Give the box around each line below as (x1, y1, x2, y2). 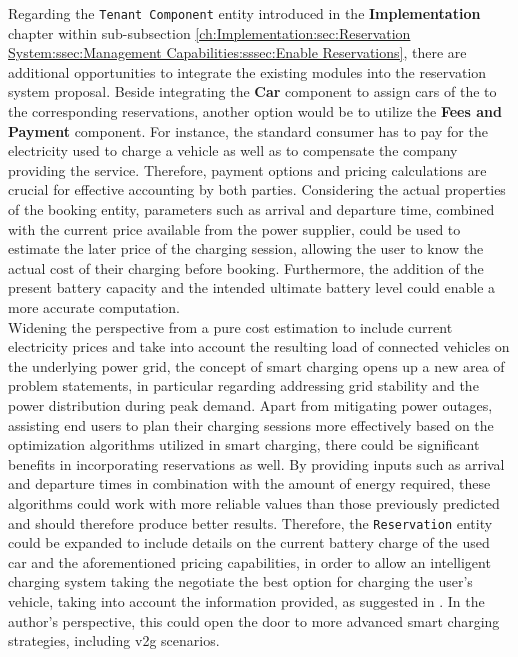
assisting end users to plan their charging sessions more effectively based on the (8, 414, 494, 435)
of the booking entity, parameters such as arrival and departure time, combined (8, 199, 495, 219)
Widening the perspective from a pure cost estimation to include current (8, 316, 453, 337)
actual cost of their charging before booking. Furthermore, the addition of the (8, 257, 484, 278)
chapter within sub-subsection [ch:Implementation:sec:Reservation (8, 22, 411, 43)
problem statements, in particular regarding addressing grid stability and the (8, 375, 479, 396)
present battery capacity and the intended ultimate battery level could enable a (8, 277, 496, 298)
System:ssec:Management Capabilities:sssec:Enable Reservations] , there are (8, 42, 467, 63)
